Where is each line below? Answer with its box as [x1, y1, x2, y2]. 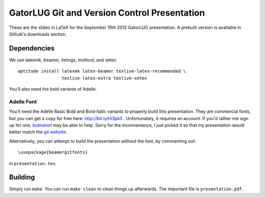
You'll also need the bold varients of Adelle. [9, 86, 97, 92]
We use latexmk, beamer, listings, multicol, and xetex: [9, 57, 117, 63]
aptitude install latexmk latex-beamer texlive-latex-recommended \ [18, 69, 186, 74]
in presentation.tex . [9, 160, 57, 166]
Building [9, 173, 35, 181]
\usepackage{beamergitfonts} [18, 149, 88, 155]
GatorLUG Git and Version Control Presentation [9, 7, 205, 18]
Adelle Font [9, 98, 37, 105]
